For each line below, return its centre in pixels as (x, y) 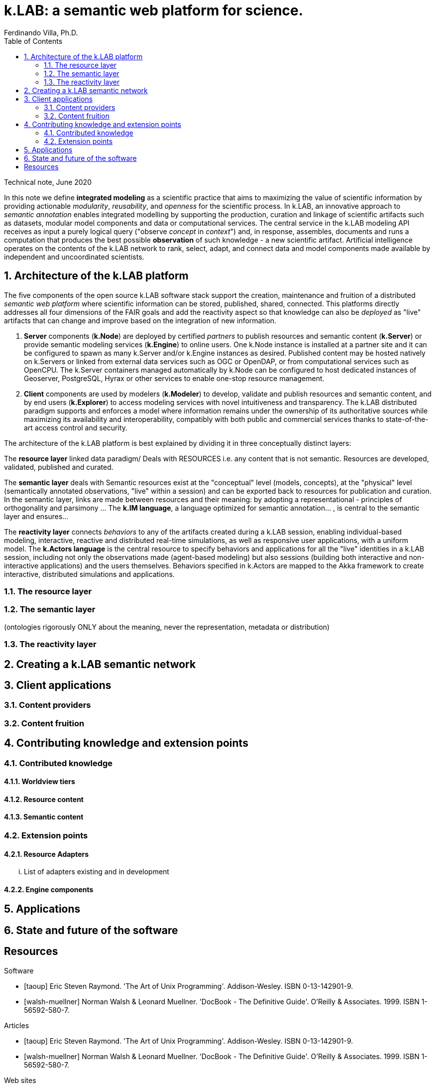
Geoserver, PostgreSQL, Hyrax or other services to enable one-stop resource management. (174, 378)
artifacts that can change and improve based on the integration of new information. (140, 320)
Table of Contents (33, 41)
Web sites (20, 1080)
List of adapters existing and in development (97, 872)
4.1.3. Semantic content (44, 817)
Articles (17, 1025)
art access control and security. (76, 427)
